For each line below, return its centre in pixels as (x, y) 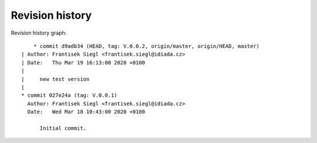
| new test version (55, 79)
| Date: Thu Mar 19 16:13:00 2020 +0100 (83, 62)
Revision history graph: (39, 33)
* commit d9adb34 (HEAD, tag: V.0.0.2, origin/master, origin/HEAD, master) (146, 46)
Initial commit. (63, 128)
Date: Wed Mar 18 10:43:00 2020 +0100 (86, 112)
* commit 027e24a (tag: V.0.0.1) (69, 96)
